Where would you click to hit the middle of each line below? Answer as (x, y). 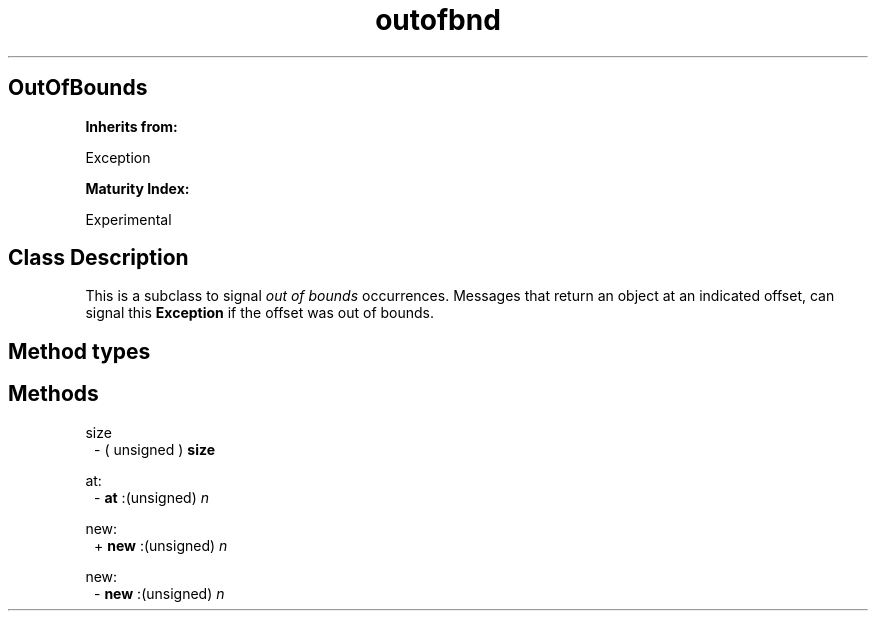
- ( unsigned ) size (155, 449)
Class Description (98, 258)
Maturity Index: (137, 188)
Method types (79, 351)
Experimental (128, 219)
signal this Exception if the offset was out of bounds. (260, 313)
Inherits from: (131, 126)
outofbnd (438, 20)
